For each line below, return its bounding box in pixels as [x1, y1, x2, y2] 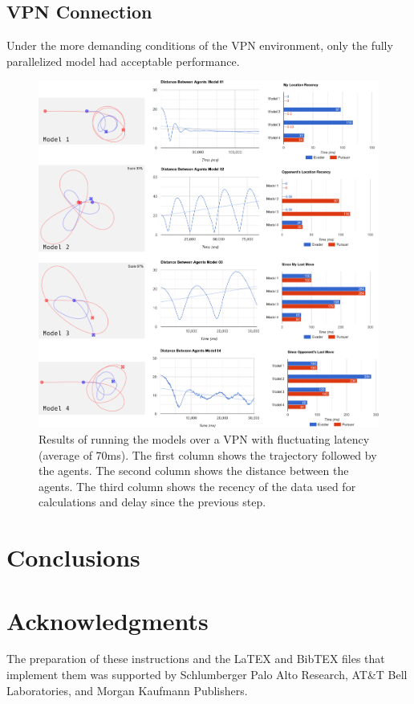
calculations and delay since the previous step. [39, 493, 266, 510]
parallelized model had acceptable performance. [6, 52, 240, 69]
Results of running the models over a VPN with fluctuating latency [39, 431, 370, 447]
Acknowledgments [6, 604, 209, 636]
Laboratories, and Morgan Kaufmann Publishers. [6, 681, 248, 698]
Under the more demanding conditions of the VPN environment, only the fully [6, 37, 393, 54]
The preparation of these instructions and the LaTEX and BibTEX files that [6, 650, 385, 667]
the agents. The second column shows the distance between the [39, 462, 349, 479]
